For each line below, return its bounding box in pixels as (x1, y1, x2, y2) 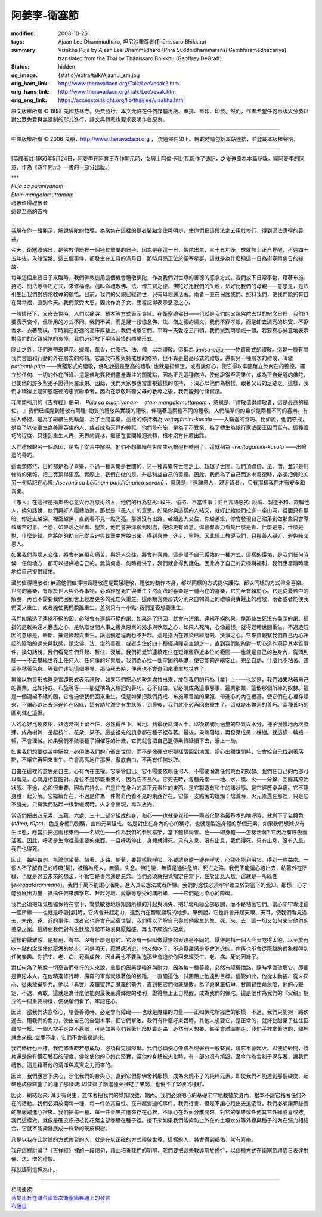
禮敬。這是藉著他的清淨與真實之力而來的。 (11, 1061, 116, 1068)
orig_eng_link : (11, 96, 47, 104)
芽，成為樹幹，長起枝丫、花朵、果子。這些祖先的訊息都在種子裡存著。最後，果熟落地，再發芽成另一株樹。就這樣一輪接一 (11, 729, 309, 736)
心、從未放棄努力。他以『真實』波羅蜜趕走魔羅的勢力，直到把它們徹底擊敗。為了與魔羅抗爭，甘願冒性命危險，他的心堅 (11, 981, 304, 988)
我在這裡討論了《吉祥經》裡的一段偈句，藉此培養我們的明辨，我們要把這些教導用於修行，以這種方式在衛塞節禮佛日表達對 (11, 1147, 309, 1154)
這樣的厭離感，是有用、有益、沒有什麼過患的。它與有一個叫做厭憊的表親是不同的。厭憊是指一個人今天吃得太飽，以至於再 (11, 936, 309, 944)
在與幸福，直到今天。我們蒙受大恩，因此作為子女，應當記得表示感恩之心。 (11, 299, 194, 306)
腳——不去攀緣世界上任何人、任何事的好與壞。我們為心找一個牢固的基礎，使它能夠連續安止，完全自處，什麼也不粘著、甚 (11, 657, 309, 664)
